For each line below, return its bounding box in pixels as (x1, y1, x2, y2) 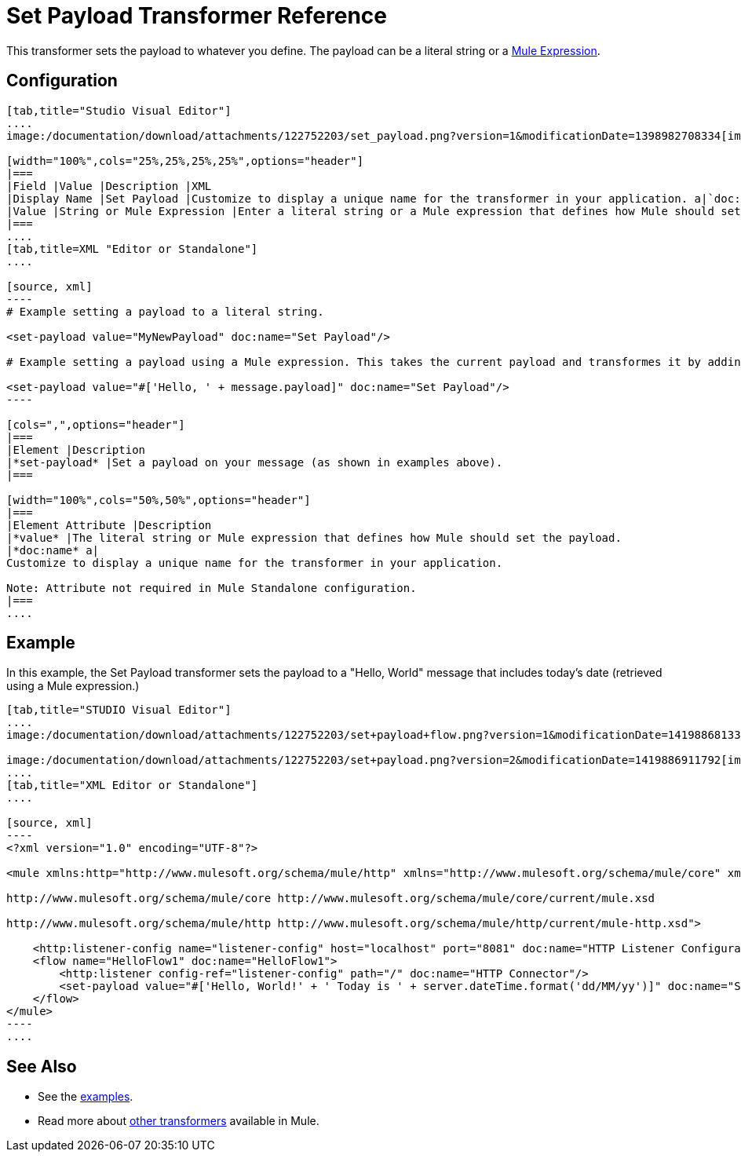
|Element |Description (6, 443, 146, 456)
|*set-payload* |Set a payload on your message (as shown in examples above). (6, 455, 503, 469)
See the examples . (38, 1090, 133, 1104)
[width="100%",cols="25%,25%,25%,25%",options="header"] (6, 154, 364, 167)
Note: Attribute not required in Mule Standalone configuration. (6, 581, 417, 594)
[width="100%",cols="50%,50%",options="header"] (6, 493, 311, 506)
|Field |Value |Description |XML (6, 179, 212, 192)
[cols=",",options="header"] (6, 418, 185, 431)
